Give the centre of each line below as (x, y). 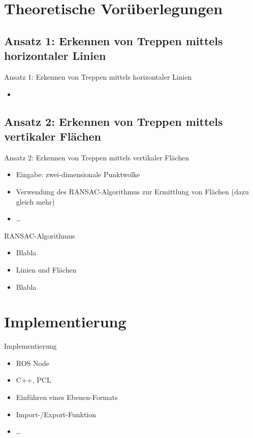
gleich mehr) (35, 201)
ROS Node (33, 363)
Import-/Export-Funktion (56, 414)
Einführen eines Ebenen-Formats (67, 397)
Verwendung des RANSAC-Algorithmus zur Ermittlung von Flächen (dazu (132, 191)
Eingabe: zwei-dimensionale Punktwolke (78, 174)
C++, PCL (34, 380)
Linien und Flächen (46, 269)
